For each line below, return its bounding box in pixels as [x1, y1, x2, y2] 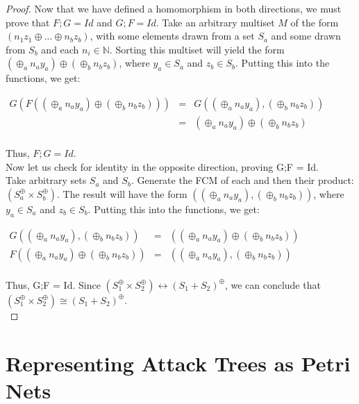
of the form [290, 15, 339, 29]
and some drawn [271, 28, 341, 43]
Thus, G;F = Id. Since [6, 277, 101, 292]
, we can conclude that [224, 277, 321, 292]
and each [41, 42, 79, 56]
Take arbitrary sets [6, 173, 87, 187]
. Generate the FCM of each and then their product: [131, 173, 354, 187]
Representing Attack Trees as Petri [6, 348, 351, 377]
